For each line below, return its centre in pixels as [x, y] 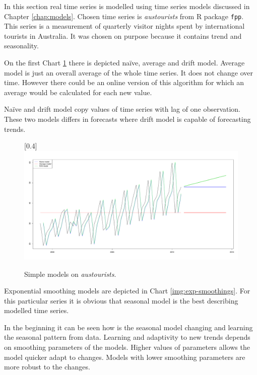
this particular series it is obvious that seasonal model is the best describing [121, 300]
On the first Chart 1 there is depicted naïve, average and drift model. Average [124, 63]
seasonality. [21, 46]
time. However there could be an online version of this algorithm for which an [124, 82]
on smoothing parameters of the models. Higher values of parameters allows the [127, 347]
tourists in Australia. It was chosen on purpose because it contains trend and [123, 35]
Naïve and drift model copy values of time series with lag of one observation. [122, 109]
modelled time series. [37, 310]
